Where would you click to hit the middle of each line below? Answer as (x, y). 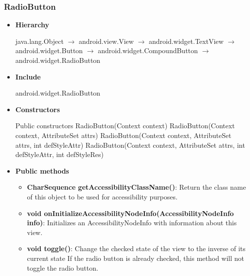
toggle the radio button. (62, 267)
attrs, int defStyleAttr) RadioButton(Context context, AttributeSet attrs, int (130, 145)
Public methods (42, 170)
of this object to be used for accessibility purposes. (102, 196)
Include (28, 76)
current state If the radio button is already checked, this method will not (136, 258)
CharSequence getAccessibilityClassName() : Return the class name (136, 187)
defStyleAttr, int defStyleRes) (59, 154)
